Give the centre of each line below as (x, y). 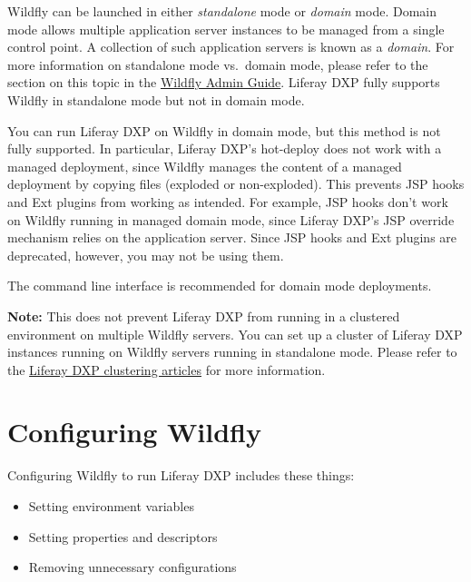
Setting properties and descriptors (123, 536)
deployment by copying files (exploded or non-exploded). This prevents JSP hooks (236, 184)
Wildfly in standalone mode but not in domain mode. (156, 99)
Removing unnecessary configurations (132, 567)
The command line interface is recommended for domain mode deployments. (220, 286)
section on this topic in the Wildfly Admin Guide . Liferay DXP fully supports (224, 82)
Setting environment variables (111, 506)
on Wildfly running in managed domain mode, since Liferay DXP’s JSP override (231, 219)
